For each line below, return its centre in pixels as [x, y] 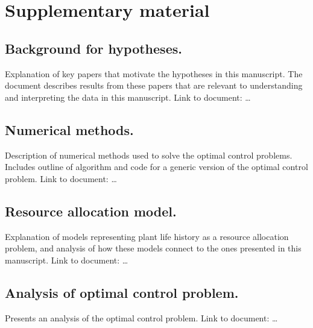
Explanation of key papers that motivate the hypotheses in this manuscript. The [154, 73]
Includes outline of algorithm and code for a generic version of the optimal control [156, 167]
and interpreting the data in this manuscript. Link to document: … [128, 97]
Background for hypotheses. [93, 48]
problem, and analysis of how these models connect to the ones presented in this [153, 248]
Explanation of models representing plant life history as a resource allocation [147, 236]
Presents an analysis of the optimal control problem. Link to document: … [141, 317]
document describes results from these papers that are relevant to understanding [154, 85]
